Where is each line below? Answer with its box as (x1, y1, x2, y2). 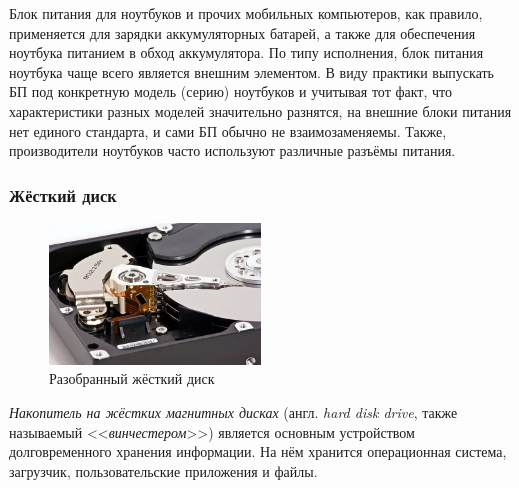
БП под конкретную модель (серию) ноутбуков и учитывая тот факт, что (9, 81, 453, 102)
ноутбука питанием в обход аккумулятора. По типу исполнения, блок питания (9, 42, 484, 63)
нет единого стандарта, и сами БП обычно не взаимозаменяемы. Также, (9, 120, 447, 141)
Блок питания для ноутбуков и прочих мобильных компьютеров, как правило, (9, 3, 483, 23)
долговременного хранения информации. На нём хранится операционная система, (9, 441, 507, 462)
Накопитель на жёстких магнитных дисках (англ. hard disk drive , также (9, 401, 458, 422)
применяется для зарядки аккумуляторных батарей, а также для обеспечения (9, 22, 476, 43)
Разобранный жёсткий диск (49, 368, 215, 389)
